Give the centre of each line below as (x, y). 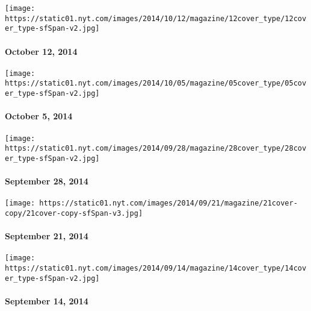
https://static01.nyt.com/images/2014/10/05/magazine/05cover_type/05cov (156, 83)
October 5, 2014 (39, 116)
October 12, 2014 (41, 51)
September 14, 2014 (47, 300)
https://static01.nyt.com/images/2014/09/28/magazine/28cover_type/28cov (156, 149)
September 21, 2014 (47, 236)
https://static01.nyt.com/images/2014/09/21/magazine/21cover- (168, 203)
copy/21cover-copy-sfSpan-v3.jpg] (74, 213)
